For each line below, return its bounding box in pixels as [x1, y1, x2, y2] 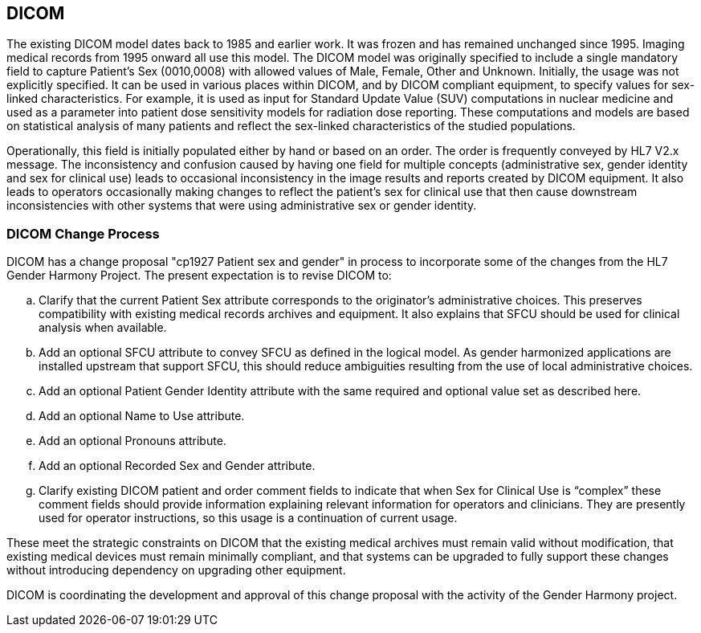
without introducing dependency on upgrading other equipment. [6, 563, 346, 578]
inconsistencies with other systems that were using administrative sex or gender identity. [6, 198, 477, 213]
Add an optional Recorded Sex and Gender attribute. [39, 459, 316, 473]
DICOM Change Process [6, 225, 160, 242]
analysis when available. [39, 321, 167, 335]
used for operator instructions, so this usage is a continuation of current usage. [39, 511, 458, 525]
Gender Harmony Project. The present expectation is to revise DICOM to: [6, 268, 392, 283]
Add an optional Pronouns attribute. [39, 434, 226, 448]
